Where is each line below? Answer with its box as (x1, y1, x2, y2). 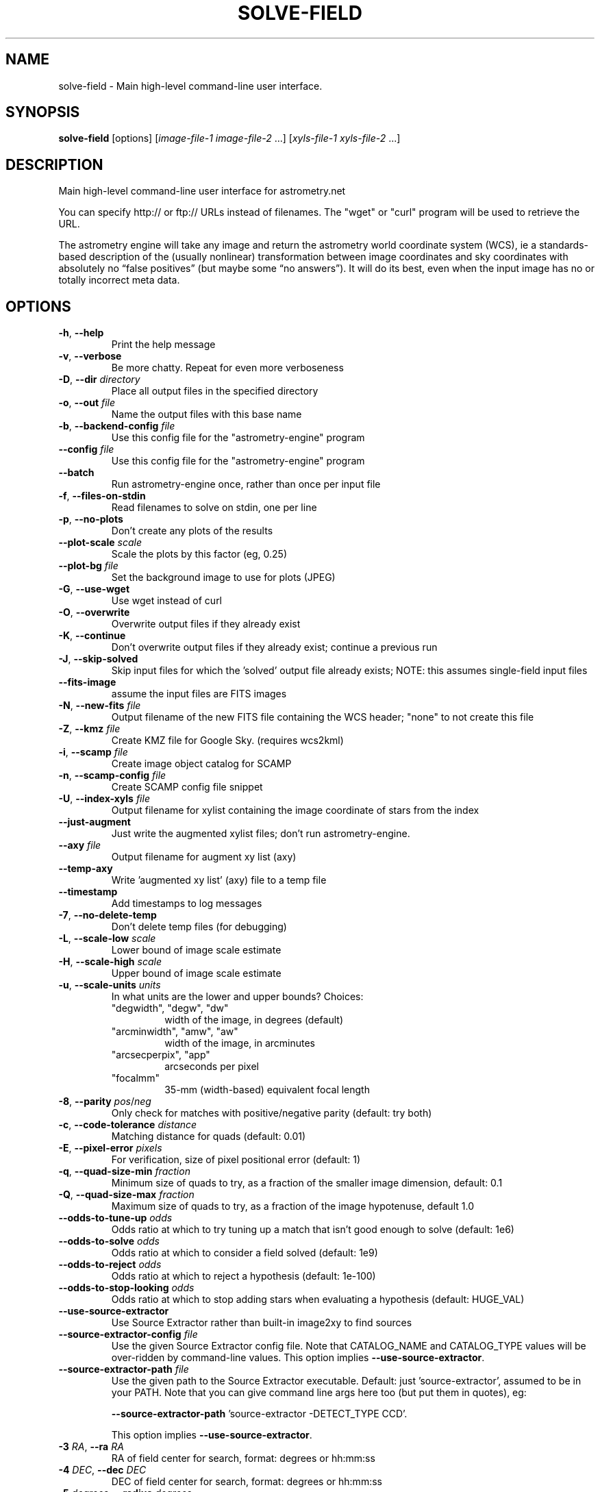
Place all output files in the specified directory (111, 385, 318, 397)
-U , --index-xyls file (58, 793, 150, 805)
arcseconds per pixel (164, 1060, 259, 1073)
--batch (58, 467, 95, 479)
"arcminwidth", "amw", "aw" (111, 1025, 238, 1038)
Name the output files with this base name (111, 408, 302, 421)
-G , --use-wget (58, 583, 130, 595)
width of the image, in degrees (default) (164, 1014, 343, 1026)
